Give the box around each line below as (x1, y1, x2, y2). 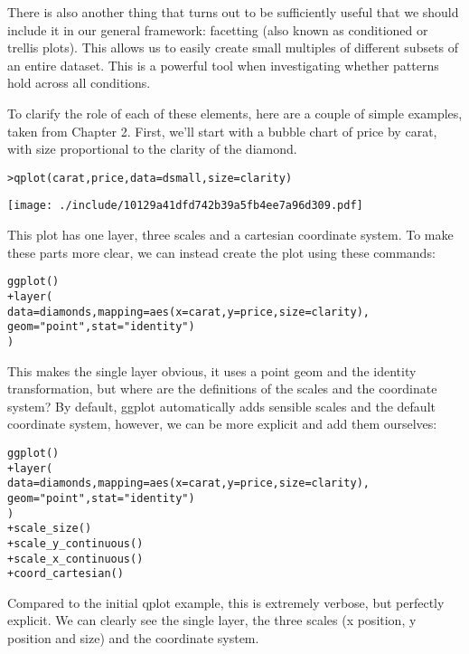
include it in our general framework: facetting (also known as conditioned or (7, 20, 428, 39)
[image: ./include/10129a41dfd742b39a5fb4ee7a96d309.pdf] (7, 199, 363, 213)
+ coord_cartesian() (7, 567, 124, 581)
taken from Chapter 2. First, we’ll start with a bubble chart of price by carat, (7, 121, 437, 140)
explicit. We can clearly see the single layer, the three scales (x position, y (7, 611, 417, 630)
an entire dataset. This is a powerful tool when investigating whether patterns (7, 55, 439, 74)
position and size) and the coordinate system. (7, 629, 259, 647)
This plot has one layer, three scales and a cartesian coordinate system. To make (7, 225, 454, 244)
